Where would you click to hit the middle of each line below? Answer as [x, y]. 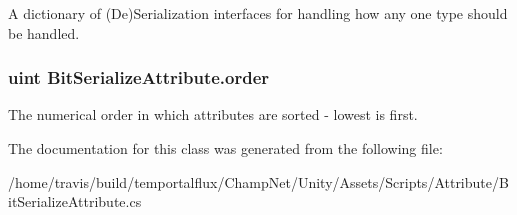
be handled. [44, 32]
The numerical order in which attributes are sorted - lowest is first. [213, 114]
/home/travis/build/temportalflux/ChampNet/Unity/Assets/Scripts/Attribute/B [258, 181]
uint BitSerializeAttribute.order [139, 77]
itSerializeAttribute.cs [75, 201]
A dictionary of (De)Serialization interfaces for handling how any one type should [258, 13]
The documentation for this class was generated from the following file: [225, 148]
